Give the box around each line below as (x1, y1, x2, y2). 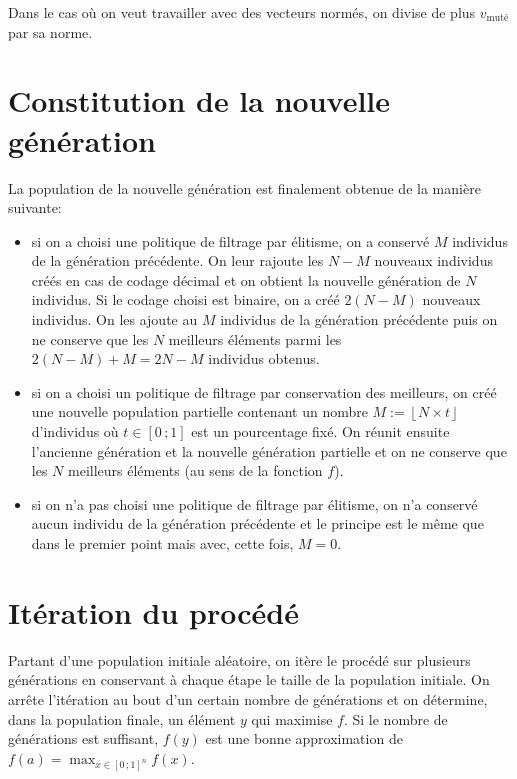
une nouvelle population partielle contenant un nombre (31, 401, 368, 422)
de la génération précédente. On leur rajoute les (31, 250, 324, 271)
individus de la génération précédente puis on (220, 309, 498, 330)
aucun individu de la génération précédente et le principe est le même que (31, 513, 484, 534)
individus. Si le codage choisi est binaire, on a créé (31, 289, 340, 310)
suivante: (8, 197, 62, 218)
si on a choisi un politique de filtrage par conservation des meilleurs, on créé (31, 381, 497, 402)
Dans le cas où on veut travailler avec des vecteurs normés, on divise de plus (8, 2, 476, 22)
